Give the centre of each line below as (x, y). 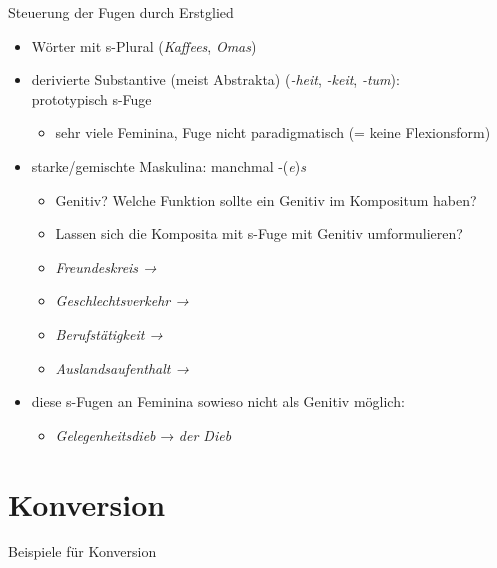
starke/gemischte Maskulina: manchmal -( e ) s (168, 165)
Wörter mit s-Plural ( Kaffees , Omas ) (144, 45)
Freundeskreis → (106, 266)
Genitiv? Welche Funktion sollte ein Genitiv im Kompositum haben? (266, 199)
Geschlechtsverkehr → (122, 300)
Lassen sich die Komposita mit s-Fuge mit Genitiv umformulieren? (259, 233)
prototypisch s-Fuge (91, 98)
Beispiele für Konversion (82, 551)
